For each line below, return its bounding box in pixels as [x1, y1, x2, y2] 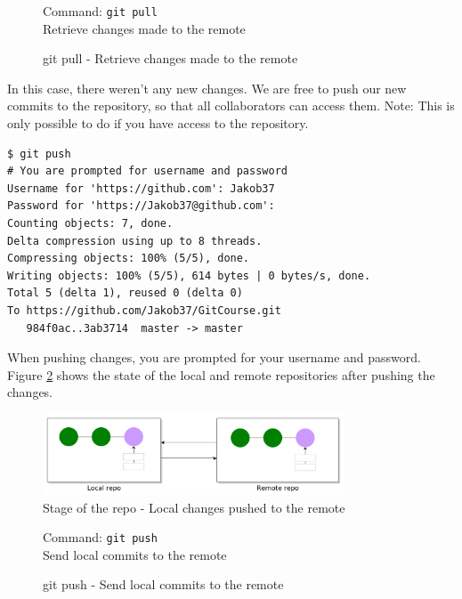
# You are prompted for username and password [7, 165, 288, 178]
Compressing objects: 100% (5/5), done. [7, 252, 250, 265]
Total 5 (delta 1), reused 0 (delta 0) [7, 287, 243, 300]
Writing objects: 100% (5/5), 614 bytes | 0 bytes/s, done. [7, 269, 371, 282]
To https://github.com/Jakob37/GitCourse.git [7, 304, 281, 317]
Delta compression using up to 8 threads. [7, 234, 263, 247]
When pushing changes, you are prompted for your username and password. [7, 348, 421, 367]
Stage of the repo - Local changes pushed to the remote [43, 498, 345, 516]
